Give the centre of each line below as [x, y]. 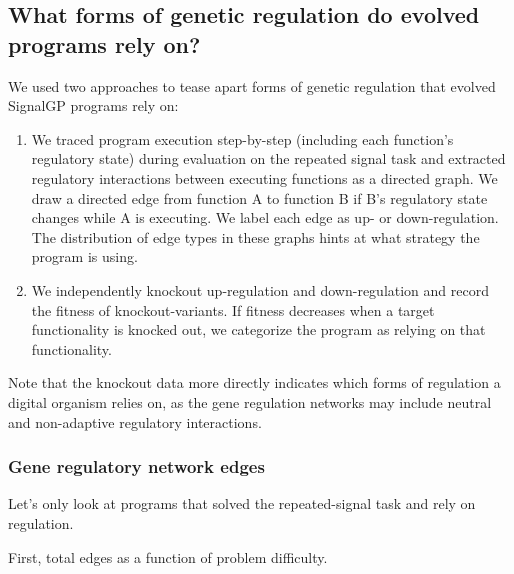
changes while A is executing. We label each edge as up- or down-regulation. [265, 217]
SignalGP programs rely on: [93, 105]
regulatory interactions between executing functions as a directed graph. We [264, 177]
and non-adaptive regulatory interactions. [135, 421]
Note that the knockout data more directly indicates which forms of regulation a [254, 382]
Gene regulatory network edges [136, 466]
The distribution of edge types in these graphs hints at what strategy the [255, 236]
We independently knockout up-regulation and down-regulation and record [260, 289]
